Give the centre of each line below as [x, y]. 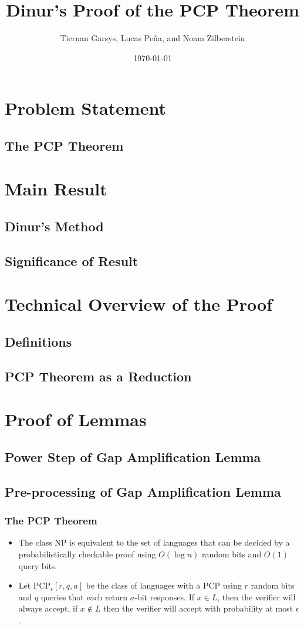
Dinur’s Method [54, 226]
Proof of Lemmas [76, 419]
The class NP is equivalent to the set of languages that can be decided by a [154, 542]
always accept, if [48, 608]
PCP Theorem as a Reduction [98, 376]
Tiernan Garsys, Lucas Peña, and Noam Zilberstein [153, 38]
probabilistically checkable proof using [87, 554]
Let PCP [35, 585]
